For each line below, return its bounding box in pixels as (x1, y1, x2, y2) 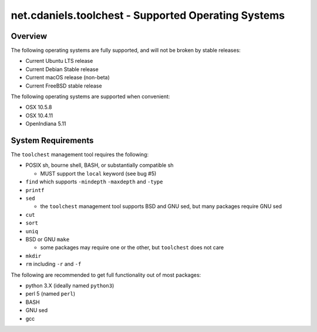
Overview (11, 31, 48, 41)
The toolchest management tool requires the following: (11, 151, 149, 158)
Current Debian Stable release (25, 65, 99, 73)
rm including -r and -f (25, 260, 82, 267)
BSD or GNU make (25, 236, 70, 243)
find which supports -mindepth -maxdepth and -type (25, 178, 163, 185)
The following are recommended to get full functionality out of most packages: (11, 271, 201, 279)
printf (25, 187, 45, 193)
